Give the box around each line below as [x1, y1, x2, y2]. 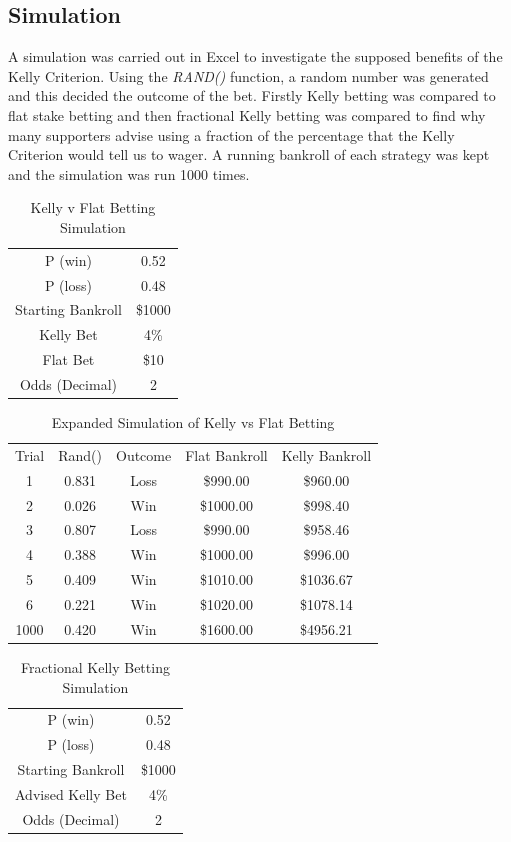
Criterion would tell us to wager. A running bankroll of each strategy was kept [8, 144, 490, 165]
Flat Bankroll [185, 444, 268, 465]
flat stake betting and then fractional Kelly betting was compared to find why [8, 104, 486, 125]
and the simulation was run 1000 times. [8, 163, 250, 184]
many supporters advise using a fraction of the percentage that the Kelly [8, 124, 455, 145]
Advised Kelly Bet [15, 783, 127, 804]
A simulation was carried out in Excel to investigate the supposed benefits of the [8, 46, 503, 67]
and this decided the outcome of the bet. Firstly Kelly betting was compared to [8, 85, 496, 106]
